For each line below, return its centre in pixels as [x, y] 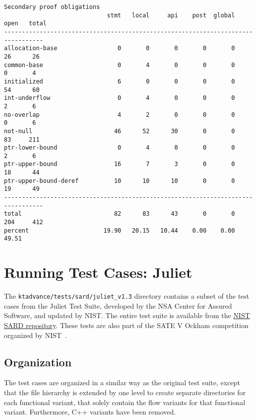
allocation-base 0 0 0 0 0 [120, 48]
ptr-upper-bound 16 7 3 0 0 [120, 164]
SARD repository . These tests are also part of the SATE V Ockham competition [126, 325]
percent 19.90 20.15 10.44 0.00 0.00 [120, 230]
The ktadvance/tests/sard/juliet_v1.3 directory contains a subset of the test [127, 296]
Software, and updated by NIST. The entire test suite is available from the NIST [127, 315]
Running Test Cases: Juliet [98, 272]
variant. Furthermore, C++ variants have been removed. [90, 412]
